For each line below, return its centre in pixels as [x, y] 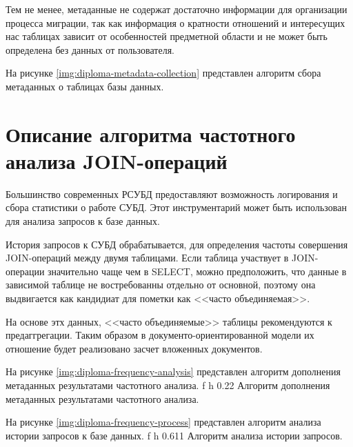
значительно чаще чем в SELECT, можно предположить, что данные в [197, 271]
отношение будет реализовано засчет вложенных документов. [134, 348]
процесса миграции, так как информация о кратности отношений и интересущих [175, 22]
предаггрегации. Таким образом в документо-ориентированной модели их [160, 335]
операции [25, 271]
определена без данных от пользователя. [90, 49]
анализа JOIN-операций [117, 160]
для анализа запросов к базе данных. [83, 221]
